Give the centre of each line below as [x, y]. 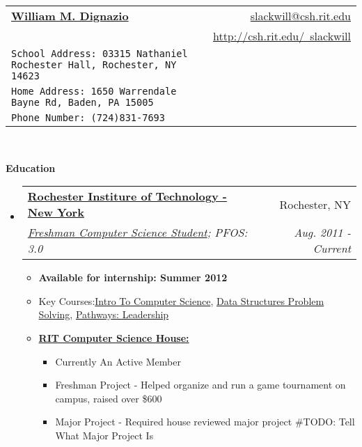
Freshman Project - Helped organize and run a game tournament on [200, 385]
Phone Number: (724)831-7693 [88, 118]
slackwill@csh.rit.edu [300, 16]
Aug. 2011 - [322, 233]
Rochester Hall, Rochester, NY [94, 65]
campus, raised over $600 [109, 398]
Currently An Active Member [118, 361]
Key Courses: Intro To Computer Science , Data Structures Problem [181, 300]
